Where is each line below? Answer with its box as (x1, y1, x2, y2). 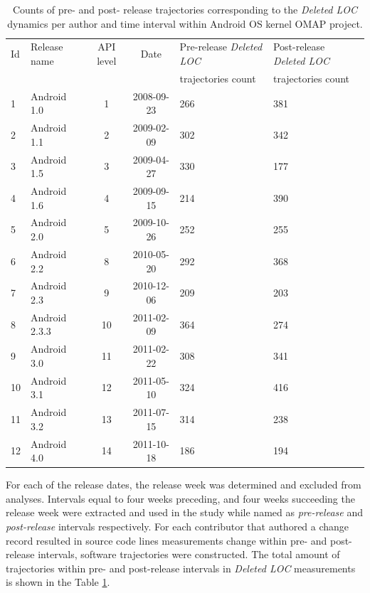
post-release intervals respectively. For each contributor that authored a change (6, 519, 349, 533)
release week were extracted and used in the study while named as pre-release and (6, 505, 363, 520)
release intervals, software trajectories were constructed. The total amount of (6, 547, 340, 562)
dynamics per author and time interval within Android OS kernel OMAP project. (7, 16, 363, 31)
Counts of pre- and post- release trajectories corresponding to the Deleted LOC (12, 2, 358, 16)
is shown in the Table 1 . (6, 575, 110, 589)
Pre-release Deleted (179, 39, 263, 54)
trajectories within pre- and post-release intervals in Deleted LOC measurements (6, 560, 356, 575)
